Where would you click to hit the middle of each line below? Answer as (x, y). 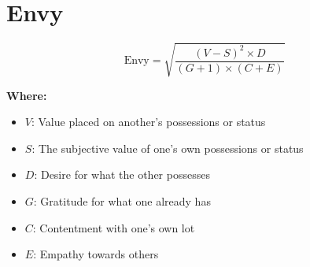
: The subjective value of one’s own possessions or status (168, 148)
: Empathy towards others (96, 254)
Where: (27, 95)
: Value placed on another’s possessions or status (148, 122)
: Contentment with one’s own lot (114, 227)
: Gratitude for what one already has (122, 201)
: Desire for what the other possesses (122, 174)
